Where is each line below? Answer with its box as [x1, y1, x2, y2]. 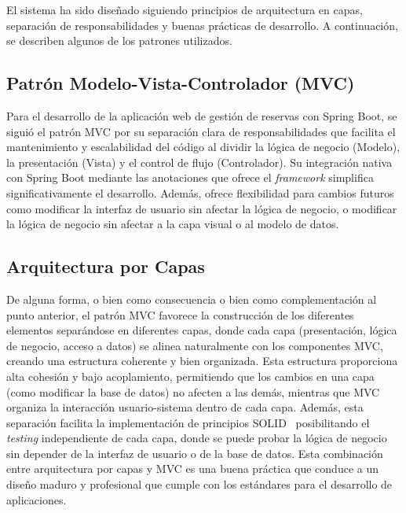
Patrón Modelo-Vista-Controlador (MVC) [6, 71, 355, 95]
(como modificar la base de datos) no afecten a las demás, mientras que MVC [6, 383, 380, 400]
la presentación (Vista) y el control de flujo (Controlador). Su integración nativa [6, 153, 393, 170]
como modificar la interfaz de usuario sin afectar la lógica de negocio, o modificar [6, 200, 397, 216]
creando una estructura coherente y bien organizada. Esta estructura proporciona [6, 352, 398, 369]
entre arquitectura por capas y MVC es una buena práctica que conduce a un [6, 460, 379, 477]
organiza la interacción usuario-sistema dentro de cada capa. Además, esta [6, 399, 364, 415]
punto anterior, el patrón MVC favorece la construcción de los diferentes [6, 306, 354, 323]
